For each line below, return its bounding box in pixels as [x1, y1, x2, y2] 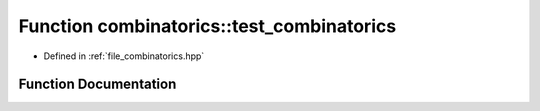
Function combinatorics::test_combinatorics [18, 15, 397, 37]
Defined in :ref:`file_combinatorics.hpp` [43, 50, 205, 62]
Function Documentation [18, 76, 177, 93]
